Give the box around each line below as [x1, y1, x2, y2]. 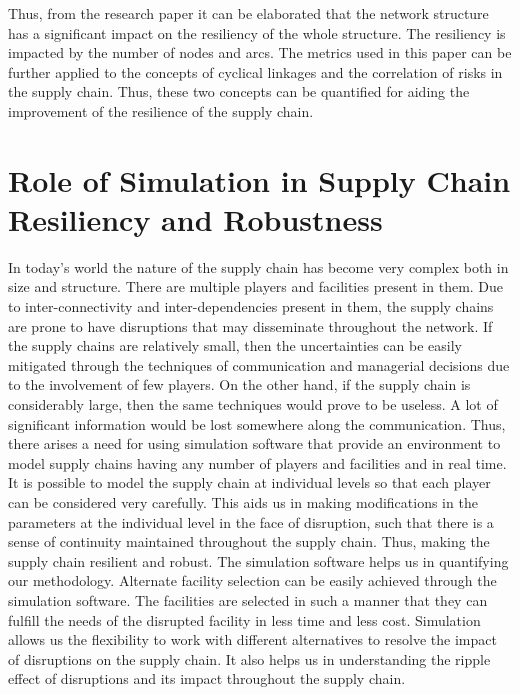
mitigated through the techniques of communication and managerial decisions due [8, 354, 510, 375]
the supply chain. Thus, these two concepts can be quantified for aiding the [8, 81, 470, 102]
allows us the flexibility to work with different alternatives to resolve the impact [8, 629, 497, 650]
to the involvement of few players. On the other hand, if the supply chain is [8, 374, 471, 395]
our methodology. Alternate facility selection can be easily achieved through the [8, 570, 497, 591]
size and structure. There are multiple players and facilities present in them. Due [8, 276, 504, 297]
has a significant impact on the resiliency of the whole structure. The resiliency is [8, 22, 506, 43]
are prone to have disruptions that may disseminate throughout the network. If [8, 315, 493, 336]
